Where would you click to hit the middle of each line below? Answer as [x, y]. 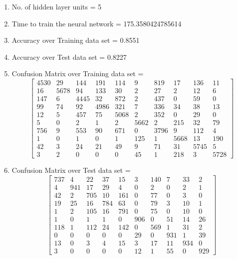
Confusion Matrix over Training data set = [78, 73]
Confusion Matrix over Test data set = [71, 170]
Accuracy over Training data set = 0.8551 [76, 40]
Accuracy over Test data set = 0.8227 [69, 57]
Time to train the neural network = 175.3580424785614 [97, 23]
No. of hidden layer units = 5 [57, 6]
